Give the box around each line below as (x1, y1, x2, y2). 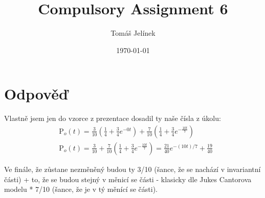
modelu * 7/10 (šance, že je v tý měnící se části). (4, 184, 158, 194)
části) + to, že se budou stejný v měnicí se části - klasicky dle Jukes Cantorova (4, 174, 252, 184)
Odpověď (4, 83, 68, 104)
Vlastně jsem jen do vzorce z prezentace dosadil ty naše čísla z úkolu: (4, 113, 221, 123)
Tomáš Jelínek (111, 28, 156, 38)
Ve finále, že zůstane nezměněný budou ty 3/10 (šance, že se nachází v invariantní (4, 163, 261, 174)
